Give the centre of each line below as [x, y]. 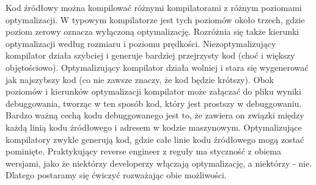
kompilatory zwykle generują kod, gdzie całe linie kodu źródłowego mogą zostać [155, 139]
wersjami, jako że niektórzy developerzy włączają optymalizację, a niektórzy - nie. [159, 163]
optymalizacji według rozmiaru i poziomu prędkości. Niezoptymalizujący [141, 43]
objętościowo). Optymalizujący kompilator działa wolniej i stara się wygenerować [157, 67]
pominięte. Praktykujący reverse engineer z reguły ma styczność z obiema [143, 151]
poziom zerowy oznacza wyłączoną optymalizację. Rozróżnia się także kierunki [152, 31]
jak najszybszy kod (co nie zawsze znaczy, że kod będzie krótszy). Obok [140, 79]
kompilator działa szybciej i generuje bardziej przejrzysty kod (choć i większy [150, 55]
